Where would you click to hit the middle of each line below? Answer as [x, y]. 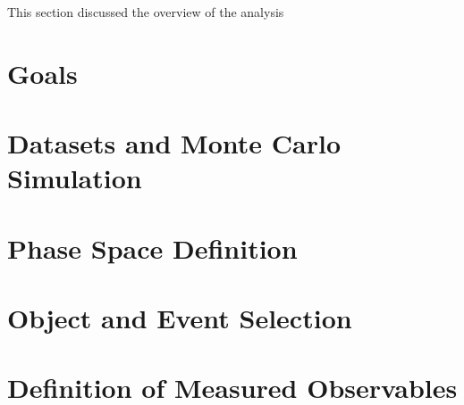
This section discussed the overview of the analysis [146, 12]
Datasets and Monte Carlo [174, 143]
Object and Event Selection [180, 318]
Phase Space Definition [152, 248]
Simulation [75, 178]
